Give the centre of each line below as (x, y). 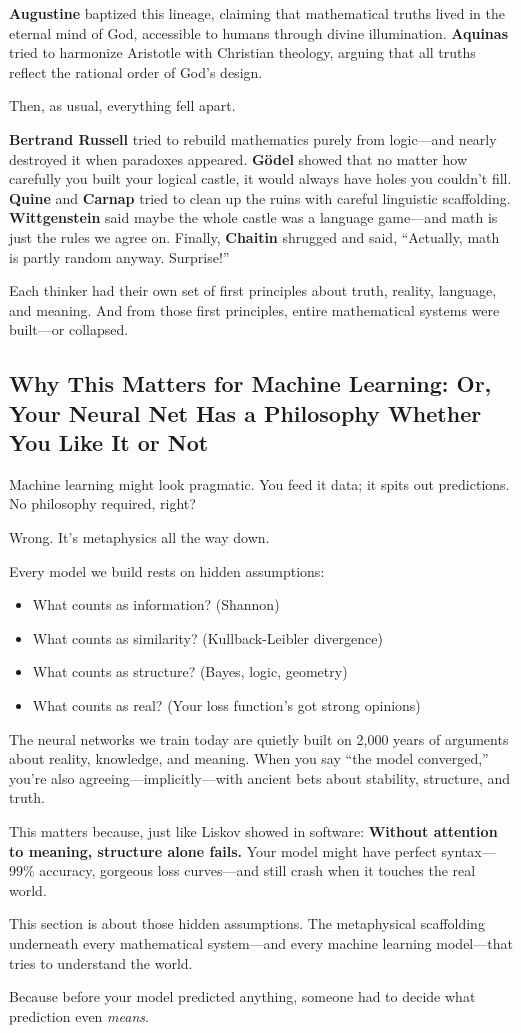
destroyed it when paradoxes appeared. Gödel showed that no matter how (238, 158)
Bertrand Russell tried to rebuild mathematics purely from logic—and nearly (253, 138)
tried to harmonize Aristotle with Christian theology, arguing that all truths (242, 52)
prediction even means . (79, 1015)
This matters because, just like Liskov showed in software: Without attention (253, 831)
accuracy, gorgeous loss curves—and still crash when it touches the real (257, 870)
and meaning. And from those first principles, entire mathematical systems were (254, 309)
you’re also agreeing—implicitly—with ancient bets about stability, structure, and (260, 777)
